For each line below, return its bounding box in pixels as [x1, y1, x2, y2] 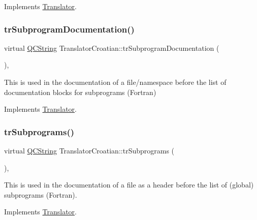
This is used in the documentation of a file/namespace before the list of [4, 77, 227, 87]
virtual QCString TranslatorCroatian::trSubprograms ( [4, 145, 175, 155]
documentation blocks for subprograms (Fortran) [4, 86, 156, 97]
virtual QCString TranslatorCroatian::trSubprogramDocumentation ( [4, 42, 219, 53]
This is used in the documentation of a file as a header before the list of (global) [4, 179, 254, 190]
